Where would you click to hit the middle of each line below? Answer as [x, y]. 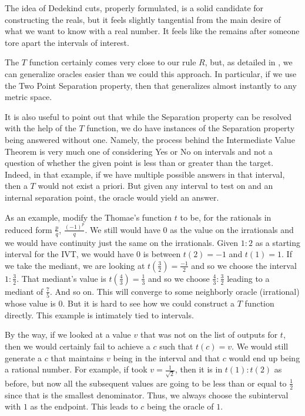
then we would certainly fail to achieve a [78, 346]
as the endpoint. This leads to [84, 406]
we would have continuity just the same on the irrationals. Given [122, 242]
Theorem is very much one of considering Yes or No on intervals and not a [139, 151]
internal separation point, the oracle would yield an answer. [112, 197]
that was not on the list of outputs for [209, 335]
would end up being [264, 357]
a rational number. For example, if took [76, 369]
